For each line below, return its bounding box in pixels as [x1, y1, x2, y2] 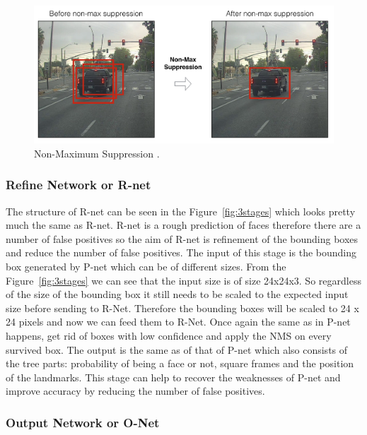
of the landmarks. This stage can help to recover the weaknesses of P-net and [6, 369, 341, 384]
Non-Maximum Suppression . [34, 145, 160, 160]
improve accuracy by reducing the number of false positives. [6, 383, 265, 398]
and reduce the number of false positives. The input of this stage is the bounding [6, 245, 357, 260]
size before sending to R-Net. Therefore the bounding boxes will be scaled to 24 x [6, 300, 359, 315]
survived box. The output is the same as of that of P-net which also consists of [6, 342, 348, 357]
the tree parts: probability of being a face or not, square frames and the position [6, 356, 354, 371]
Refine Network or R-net [6, 176, 151, 193]
